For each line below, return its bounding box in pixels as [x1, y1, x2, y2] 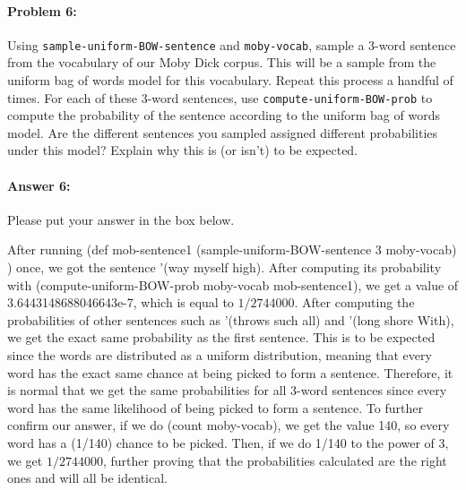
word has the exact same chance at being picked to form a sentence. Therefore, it [7, 363, 453, 382]
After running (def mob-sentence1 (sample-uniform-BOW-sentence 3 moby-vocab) [7, 240, 457, 259]
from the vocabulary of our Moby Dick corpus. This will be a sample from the [7, 53, 436, 72]
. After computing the [294, 293, 415, 312]
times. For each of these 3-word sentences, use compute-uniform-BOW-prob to [7, 88, 433, 107]
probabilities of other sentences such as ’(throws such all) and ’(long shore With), [7, 310, 454, 329]
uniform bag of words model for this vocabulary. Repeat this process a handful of [7, 71, 453, 90]
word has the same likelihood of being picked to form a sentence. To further [7, 398, 423, 417]
